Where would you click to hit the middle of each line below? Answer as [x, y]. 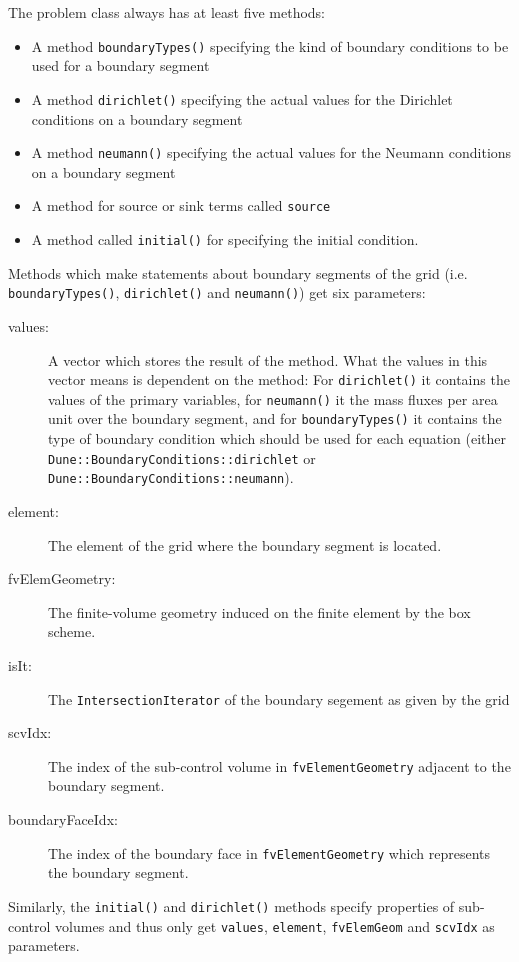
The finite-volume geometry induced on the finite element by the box [259, 611]
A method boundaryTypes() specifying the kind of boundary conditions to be [270, 45]
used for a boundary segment [120, 65]
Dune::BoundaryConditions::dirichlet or [182, 457]
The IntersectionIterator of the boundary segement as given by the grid [279, 698]
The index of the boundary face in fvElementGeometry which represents [269, 852]
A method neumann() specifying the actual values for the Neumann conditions [271, 152]
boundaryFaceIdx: [63, 819]
